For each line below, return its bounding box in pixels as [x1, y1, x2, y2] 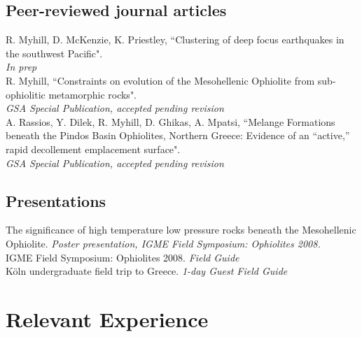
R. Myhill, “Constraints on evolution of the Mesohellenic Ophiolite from [6, 73, 315, 87]
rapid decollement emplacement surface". [6, 141, 181, 156]
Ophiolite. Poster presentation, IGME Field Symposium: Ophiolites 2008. [6, 236, 321, 250]
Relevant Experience [6, 304, 209, 333]
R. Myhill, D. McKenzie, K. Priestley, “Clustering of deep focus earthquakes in [6, 32, 344, 47]
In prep [6, 59, 37, 74]
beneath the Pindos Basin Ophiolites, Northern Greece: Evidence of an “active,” [6, 128, 350, 143]
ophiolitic [6, 87, 46, 101]
